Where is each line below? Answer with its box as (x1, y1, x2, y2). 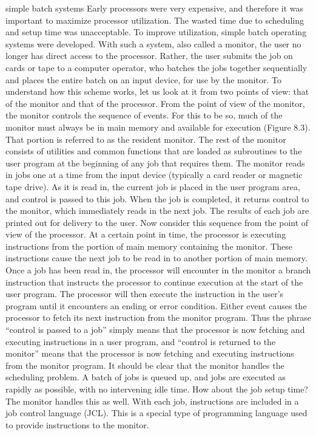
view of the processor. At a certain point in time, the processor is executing (5, 228, 286, 241)
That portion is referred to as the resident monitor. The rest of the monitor (5, 132, 286, 145)
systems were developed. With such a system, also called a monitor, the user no (5, 37, 301, 50)
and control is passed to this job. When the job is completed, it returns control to (5, 192, 309, 205)
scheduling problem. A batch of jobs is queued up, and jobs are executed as (5, 371, 286, 383)
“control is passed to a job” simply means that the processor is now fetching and (5, 323, 305, 336)
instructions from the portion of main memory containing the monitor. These (5, 239, 292, 252)
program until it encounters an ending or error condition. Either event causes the (5, 299, 307, 312)
